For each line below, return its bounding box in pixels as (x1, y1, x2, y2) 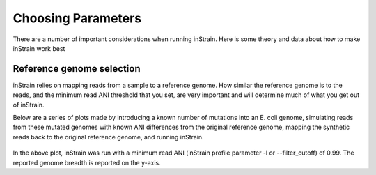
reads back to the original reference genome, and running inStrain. (13, 132, 205, 141)
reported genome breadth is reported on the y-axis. (13, 158, 162, 167)
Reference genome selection (13, 63, 141, 75)
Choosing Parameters (13, 10, 142, 26)
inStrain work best (13, 44, 65, 52)
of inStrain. (13, 100, 45, 109)
